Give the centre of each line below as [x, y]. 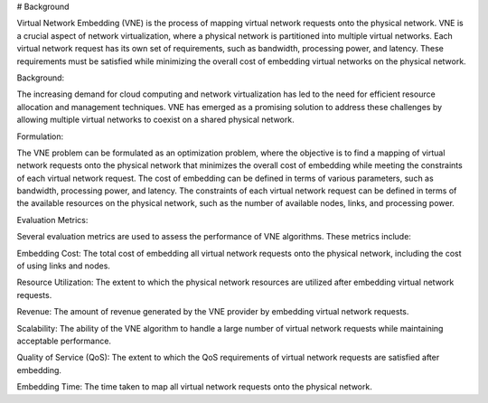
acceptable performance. [64, 341]
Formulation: [40, 136]
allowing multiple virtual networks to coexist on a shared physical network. [155, 120]
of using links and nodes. [63, 266]
